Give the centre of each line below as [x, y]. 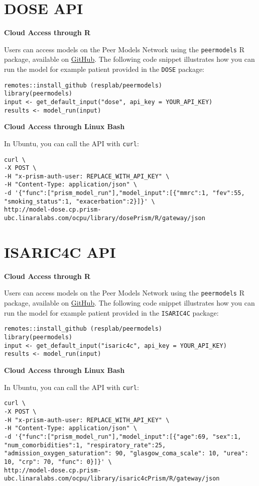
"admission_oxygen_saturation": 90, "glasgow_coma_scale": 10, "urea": [126, 454]
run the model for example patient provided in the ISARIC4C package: [111, 312]
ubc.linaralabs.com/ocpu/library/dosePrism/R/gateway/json [105, 218]
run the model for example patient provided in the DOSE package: [104, 69]
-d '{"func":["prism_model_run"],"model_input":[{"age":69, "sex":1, [123, 436]
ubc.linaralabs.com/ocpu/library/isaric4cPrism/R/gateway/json [112, 479]
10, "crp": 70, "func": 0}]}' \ [58, 462]
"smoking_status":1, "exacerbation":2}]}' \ [80, 201]
